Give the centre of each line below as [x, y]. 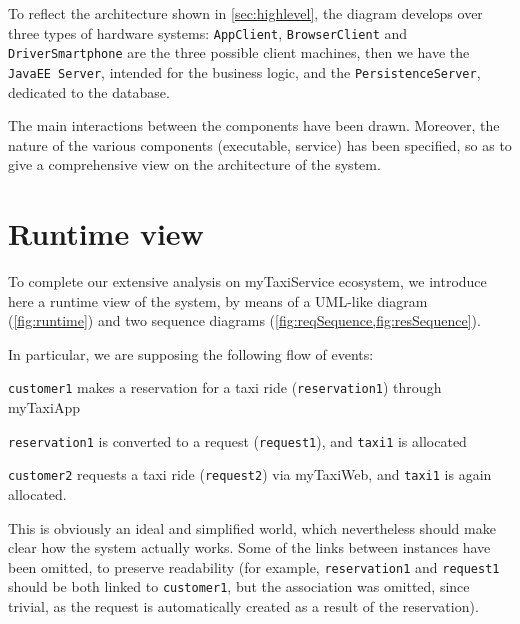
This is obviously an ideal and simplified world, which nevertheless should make [252, 527]
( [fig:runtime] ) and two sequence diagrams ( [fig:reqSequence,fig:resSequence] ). [244, 320]
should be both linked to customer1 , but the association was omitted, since [239, 586]
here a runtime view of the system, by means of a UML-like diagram [218, 300]
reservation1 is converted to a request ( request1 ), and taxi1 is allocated [237, 440]
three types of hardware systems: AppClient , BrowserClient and [208, 32]
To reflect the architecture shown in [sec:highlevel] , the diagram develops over [245, 13]
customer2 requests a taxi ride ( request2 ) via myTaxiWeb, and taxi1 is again [250, 474]
